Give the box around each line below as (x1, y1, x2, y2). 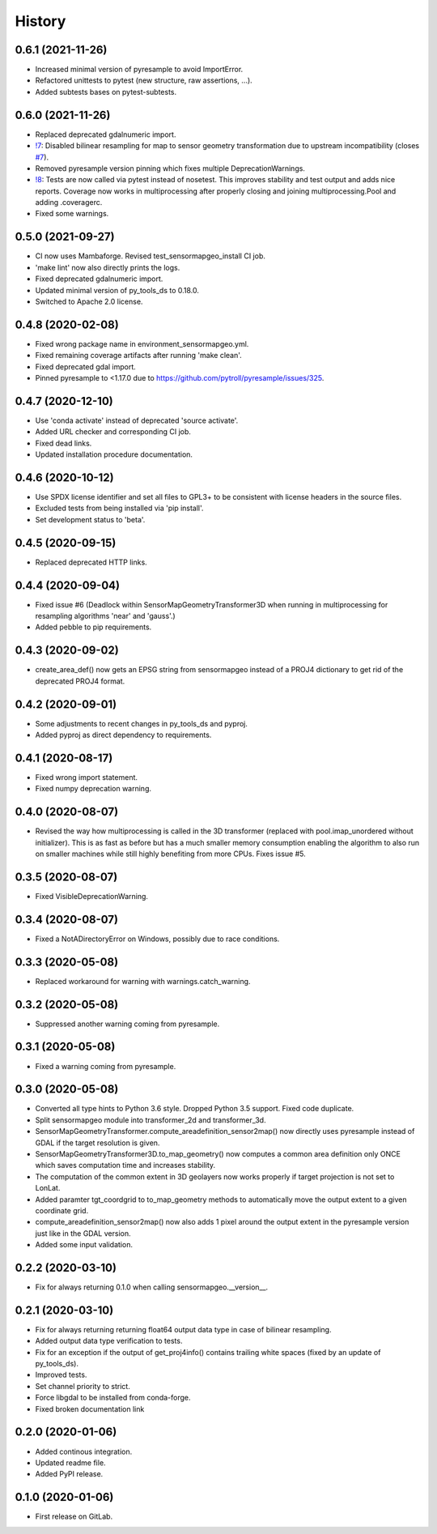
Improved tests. (35, 1370, 87, 1380)
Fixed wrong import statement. (35, 772, 138, 782)
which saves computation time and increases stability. (35, 1161, 216, 1170)
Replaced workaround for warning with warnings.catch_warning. (35, 976, 251, 986)
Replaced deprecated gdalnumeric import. (35, 130, 176, 139)
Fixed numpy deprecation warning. (35, 784, 152, 794)
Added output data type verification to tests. (35, 1336, 183, 1346)
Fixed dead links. (35, 438, 92, 448)
